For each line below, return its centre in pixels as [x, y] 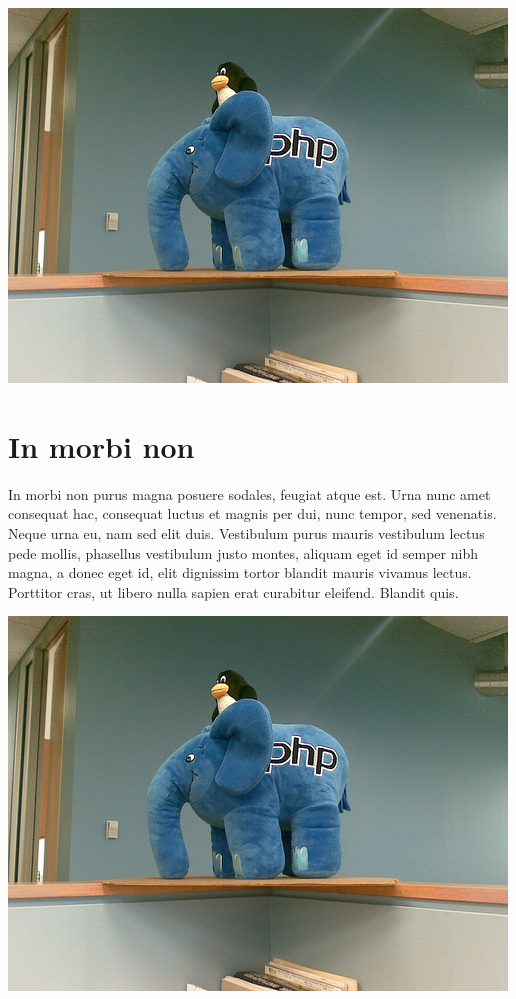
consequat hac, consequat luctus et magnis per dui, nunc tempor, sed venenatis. [252, 513]
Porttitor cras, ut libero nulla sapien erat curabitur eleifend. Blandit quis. [233, 591]
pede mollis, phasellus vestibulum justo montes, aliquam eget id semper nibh [243, 552]
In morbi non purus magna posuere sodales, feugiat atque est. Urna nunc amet [249, 493]
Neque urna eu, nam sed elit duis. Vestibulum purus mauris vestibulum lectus [246, 532]
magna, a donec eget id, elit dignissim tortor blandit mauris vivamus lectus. [240, 572]
